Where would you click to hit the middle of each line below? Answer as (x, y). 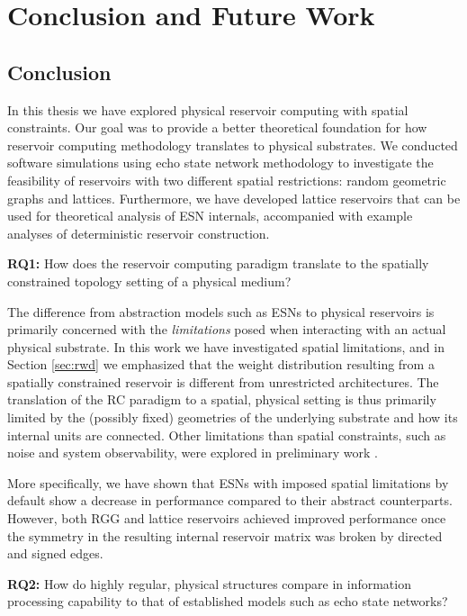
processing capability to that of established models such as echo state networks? (228, 601)
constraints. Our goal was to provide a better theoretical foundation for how (217, 127)
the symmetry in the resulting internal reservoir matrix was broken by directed (225, 535)
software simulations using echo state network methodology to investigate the (220, 163)
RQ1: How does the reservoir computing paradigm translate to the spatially (218, 263)
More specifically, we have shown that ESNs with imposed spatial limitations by (228, 482)
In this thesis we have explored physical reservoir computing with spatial (208, 109)
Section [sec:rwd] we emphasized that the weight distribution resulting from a (221, 364)
